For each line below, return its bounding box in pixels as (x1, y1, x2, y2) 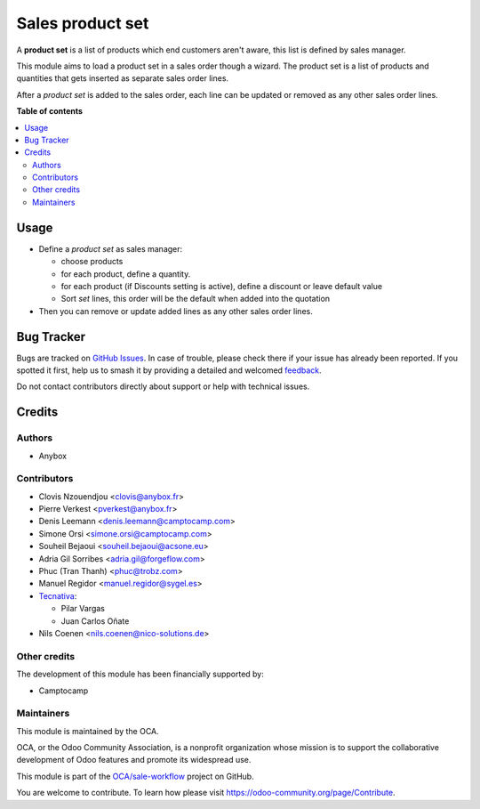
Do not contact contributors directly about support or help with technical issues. (16, 381, 310, 392)
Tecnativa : (38, 590, 77, 601)
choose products (60, 256, 124, 267)
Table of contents (16, 106, 84, 117)
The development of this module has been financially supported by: (16, 668, 264, 680)
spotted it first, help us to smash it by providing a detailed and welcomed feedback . (16, 365, 322, 376)
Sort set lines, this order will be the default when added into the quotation (60, 294, 331, 304)
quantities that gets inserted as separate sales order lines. (16, 73, 229, 84)
